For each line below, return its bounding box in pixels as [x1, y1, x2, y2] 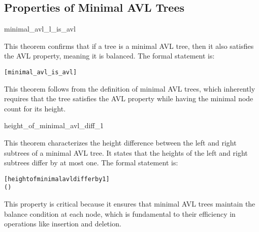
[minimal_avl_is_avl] [4, 68, 77, 76]
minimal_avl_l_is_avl [4, 23, 76, 34]
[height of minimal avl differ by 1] [4, 175, 110, 183]
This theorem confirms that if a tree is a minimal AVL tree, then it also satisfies [4, 40, 254, 51]
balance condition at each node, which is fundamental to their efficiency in [4, 208, 236, 219]
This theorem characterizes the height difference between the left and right [4, 137, 237, 148]
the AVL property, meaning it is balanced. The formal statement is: [4, 50, 215, 61]
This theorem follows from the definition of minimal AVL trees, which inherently [4, 83, 255, 94]
